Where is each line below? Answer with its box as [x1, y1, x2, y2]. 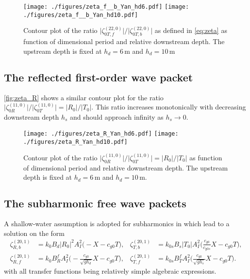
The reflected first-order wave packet [4, 69, 193, 84]
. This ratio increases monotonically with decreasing [91, 102, 246, 112]
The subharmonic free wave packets [4, 196, 186, 211]
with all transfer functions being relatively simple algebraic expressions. [4, 266, 217, 276]
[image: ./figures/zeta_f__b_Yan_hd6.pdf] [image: [23, 3, 189, 10]
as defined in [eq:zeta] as [154, 25, 227, 35]
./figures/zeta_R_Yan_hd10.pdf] [23, 139, 128, 146]
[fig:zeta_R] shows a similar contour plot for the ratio [4, 92, 164, 102]
